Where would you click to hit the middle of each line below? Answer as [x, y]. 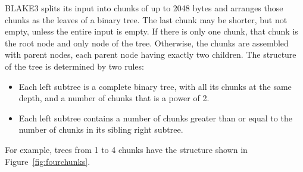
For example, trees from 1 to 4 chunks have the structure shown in [126, 149]
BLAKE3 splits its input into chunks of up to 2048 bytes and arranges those [144, 8]
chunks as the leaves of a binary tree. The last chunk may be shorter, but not [146, 19]
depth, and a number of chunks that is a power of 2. [114, 98]
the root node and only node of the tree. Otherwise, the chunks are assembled [147, 43]
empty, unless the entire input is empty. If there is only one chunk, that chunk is [151, 31]
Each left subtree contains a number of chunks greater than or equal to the [155, 118]
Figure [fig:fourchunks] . [48, 161]
